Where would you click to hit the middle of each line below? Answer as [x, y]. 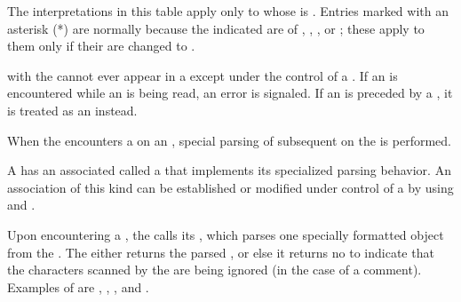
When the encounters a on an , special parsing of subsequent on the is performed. [229, 140]
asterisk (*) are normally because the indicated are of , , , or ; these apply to [216, 28]
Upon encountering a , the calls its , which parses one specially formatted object [226, 234]
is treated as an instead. [72, 110]
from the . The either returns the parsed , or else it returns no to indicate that [221, 252]
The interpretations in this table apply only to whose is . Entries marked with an [228, 11]
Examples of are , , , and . [78, 286]
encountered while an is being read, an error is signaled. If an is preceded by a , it [230, 93]
